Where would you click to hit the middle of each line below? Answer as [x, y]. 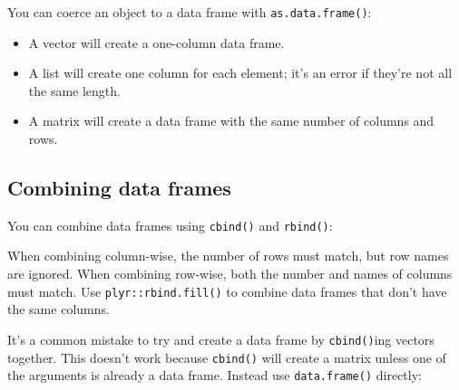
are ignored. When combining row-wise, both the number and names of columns [230, 274]
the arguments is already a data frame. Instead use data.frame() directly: [215, 375]
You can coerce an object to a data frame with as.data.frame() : [190, 12]
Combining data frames [119, 188]
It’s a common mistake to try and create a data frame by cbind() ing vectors [221, 339]
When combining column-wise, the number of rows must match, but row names [228, 256]
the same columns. [59, 309]
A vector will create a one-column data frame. [156, 42]
